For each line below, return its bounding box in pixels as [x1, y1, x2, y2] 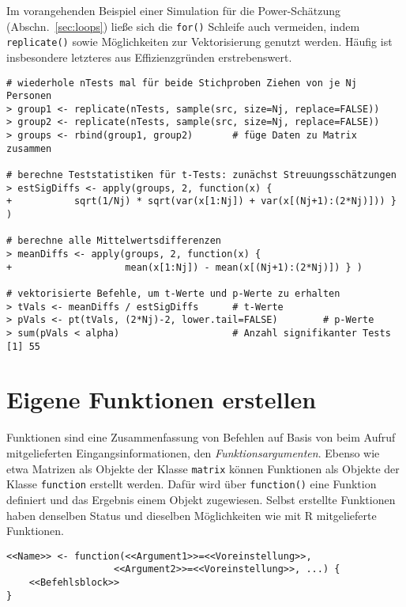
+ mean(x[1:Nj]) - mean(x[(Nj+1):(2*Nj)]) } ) [6, 261, 363, 273]
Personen [6, 90, 52, 102]
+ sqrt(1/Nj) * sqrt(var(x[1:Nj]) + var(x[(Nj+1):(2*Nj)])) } [6, 195, 397, 207]
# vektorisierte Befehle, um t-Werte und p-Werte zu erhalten [6, 288, 340, 299]
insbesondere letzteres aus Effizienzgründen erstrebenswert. [6, 48, 292, 65]
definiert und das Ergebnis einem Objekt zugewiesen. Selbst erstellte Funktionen [6, 491, 396, 507]
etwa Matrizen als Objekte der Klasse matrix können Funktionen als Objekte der [6, 460, 400, 476]
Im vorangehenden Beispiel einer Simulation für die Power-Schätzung [6, 2, 340, 18]
